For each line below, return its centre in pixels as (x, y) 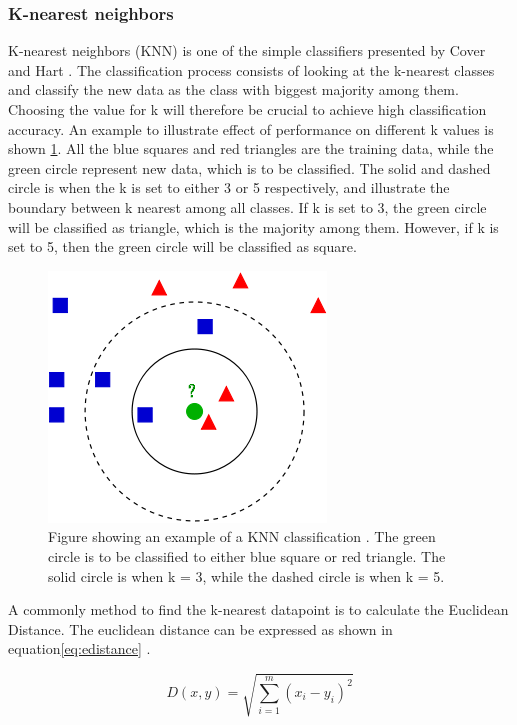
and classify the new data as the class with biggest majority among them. (233, 89)
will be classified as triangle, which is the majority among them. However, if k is (253, 226)
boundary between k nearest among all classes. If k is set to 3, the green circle (247, 206)
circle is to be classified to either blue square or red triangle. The (247, 555)
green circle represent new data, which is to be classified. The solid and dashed (249, 167)
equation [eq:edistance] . (79, 648)
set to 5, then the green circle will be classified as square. (182, 246)
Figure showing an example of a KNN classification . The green (242, 536)
